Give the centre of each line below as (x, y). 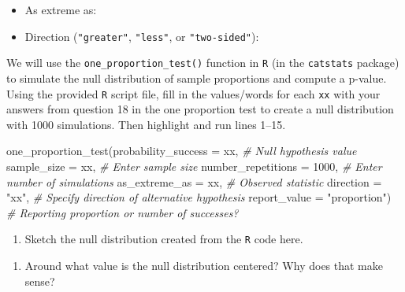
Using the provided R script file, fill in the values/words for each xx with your (193, 93)
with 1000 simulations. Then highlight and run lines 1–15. (146, 124)
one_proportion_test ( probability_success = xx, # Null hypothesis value (182, 151)
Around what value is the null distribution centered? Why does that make (204, 265)
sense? (40, 281)
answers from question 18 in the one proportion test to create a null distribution (200, 109)
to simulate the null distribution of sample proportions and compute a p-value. (197, 78)
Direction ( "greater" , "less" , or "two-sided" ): (142, 36)
